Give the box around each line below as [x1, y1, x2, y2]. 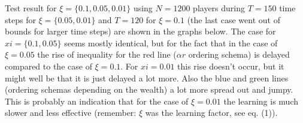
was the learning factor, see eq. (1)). [145, 106, 278, 119]
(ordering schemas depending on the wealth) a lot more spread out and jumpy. [5, 83, 293, 96]
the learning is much [223, 94, 298, 107]
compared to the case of [5, 59, 92, 72]
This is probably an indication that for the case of [5, 94, 189, 107]
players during [193, 2, 245, 14]
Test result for [5, 2, 57, 14]
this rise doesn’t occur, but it [177, 59, 284, 72]
